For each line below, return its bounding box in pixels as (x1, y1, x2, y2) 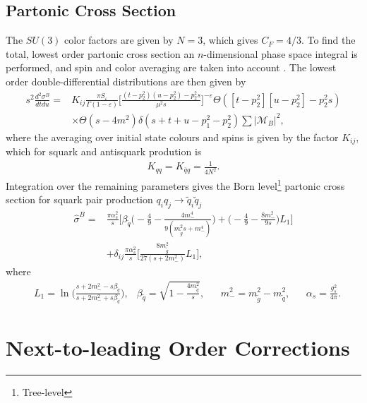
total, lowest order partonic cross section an (6, 46, 195, 61)
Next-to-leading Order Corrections (6, 333, 350, 362)
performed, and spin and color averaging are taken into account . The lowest (6, 60, 337, 75)
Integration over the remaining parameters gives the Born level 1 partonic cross (6, 176, 345, 193)
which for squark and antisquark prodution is (6, 144, 202, 159)
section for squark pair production (6, 192, 153, 207)
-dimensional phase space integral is (203, 46, 358, 61)
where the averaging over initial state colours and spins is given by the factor (6, 129, 339, 144)
